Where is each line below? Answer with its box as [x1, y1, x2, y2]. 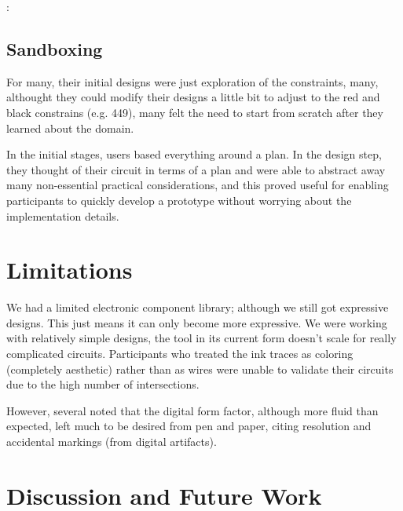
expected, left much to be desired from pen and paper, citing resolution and [6, 418, 372, 434]
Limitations [6, 254, 133, 286]
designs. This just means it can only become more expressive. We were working [6, 314, 387, 330]
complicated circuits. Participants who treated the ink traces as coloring [6, 345, 354, 362]
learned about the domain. [6, 119, 134, 136]
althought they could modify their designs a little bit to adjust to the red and [6, 89, 380, 105]
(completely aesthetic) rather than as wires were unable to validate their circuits [6, 360, 394, 377]
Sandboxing [6, 36, 103, 60]
